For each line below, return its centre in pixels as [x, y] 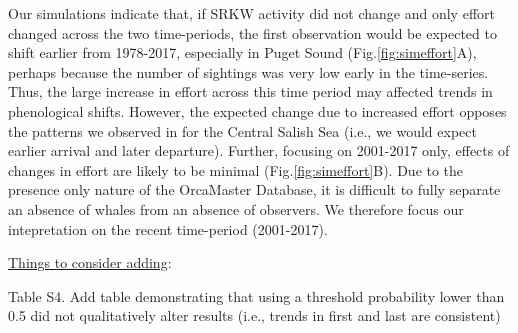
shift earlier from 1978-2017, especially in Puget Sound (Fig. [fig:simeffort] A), [242, 52]
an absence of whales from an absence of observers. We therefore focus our [236, 208]
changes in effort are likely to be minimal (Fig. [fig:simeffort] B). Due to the [236, 169]
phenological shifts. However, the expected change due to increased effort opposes [257, 110]
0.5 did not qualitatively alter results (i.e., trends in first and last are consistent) [254, 315]
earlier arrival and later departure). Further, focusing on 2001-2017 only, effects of [259, 150]
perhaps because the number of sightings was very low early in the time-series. [248, 71]
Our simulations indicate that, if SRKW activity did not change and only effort [251, 13]
